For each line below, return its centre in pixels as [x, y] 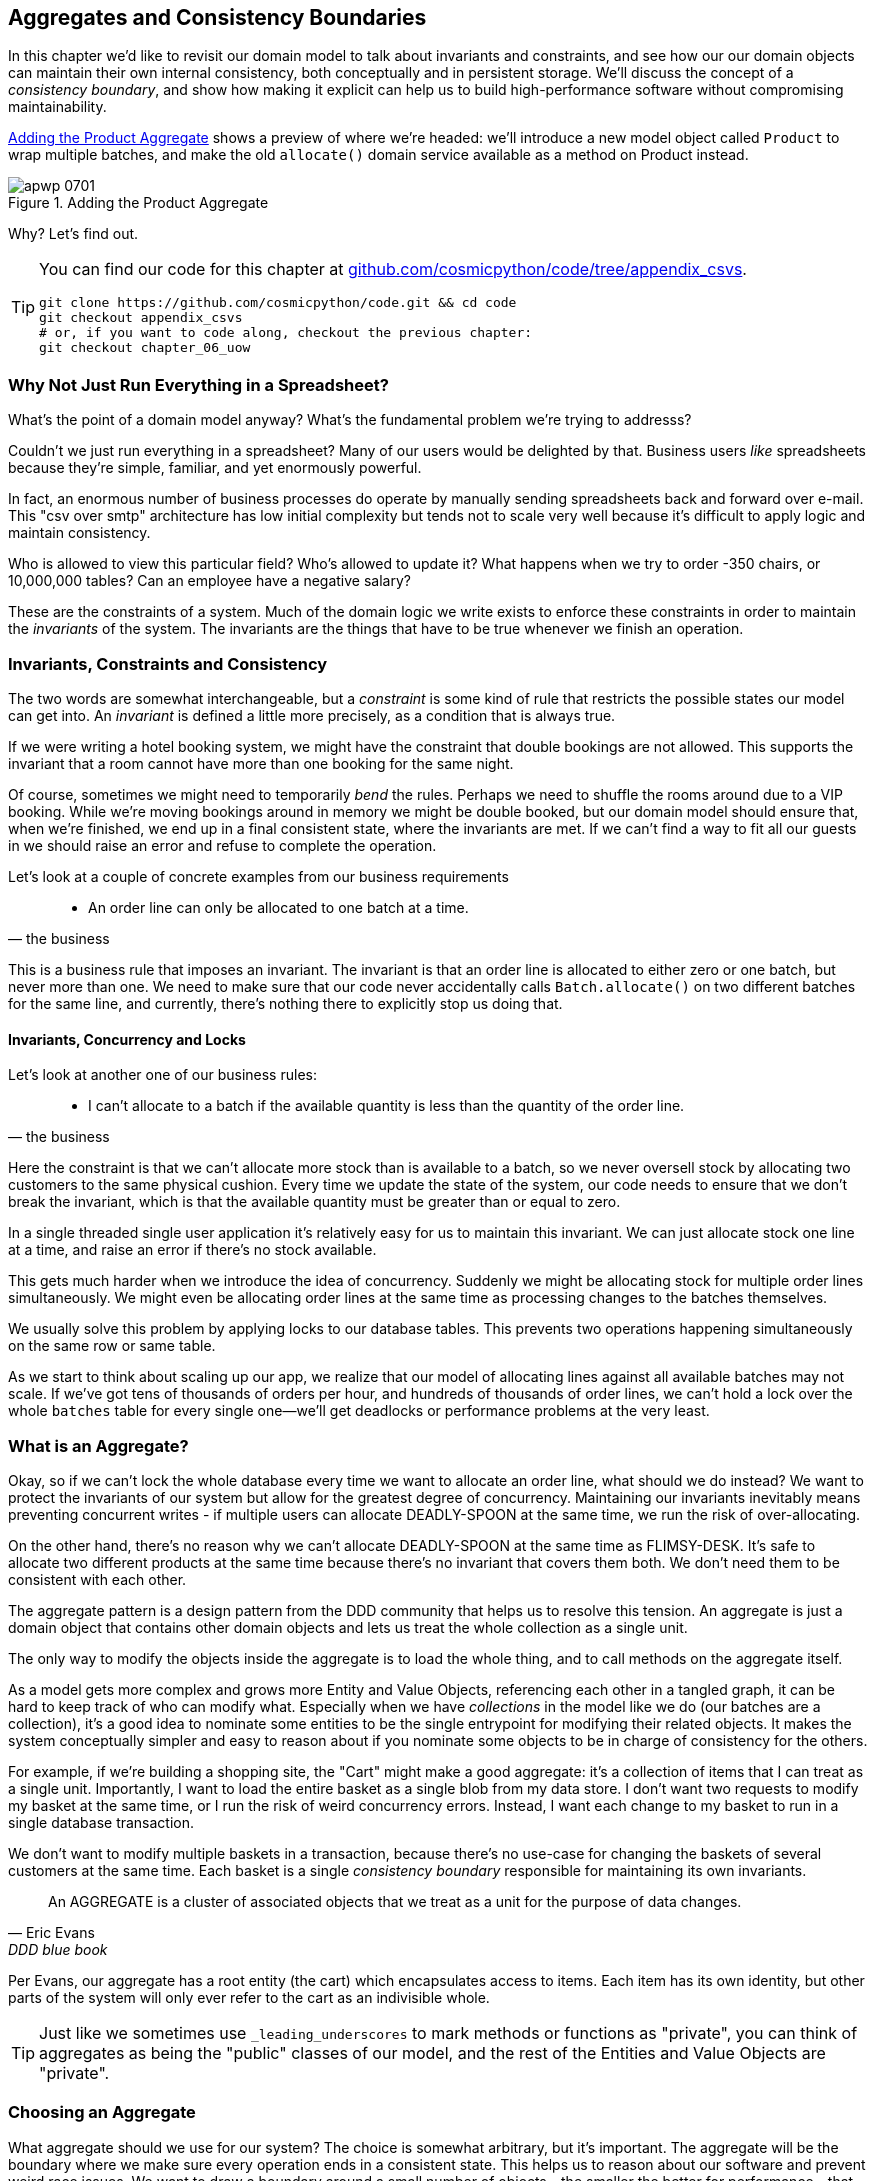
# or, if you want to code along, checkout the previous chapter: [286, 333]
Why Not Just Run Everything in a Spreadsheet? [198, 384]
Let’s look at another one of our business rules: [162, 1075]
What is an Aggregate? [98, 1445]
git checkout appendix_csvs [141, 318]
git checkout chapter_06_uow [145, 348]
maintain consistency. [79, 533]
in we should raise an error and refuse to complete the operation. [222, 845]
